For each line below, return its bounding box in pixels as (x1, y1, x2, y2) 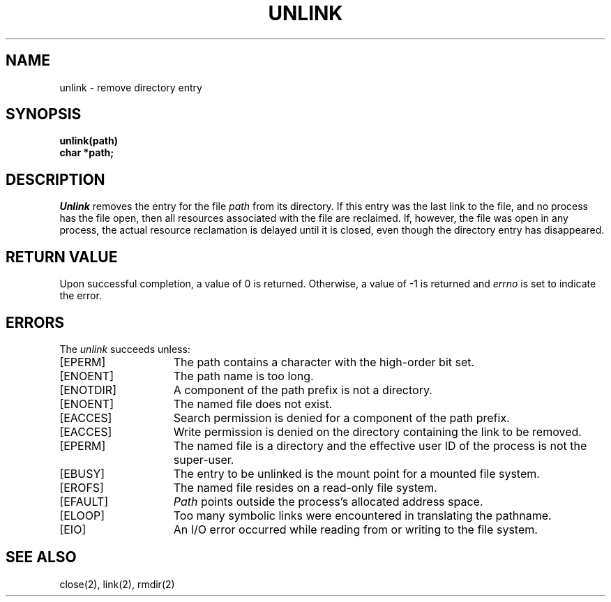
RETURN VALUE (6, 248, 118, 266)
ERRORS (6, 313, 65, 331)
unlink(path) (59, 135, 119, 147)
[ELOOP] (59, 508, 105, 522)
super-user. (173, 452, 234, 467)
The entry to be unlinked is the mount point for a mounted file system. (173, 466, 540, 481)
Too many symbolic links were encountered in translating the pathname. (173, 508, 552, 522)
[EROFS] (59, 480, 104, 495)
